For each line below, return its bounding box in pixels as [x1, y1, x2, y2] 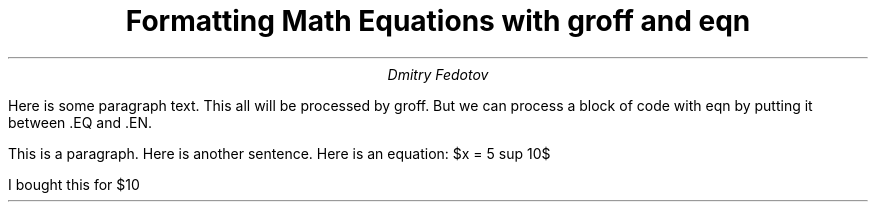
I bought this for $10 [8, 175, 140, 193]
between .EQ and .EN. [8, 113, 153, 131]
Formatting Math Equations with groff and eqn [125, 4, 751, 38]
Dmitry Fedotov [387, 65, 489, 83]
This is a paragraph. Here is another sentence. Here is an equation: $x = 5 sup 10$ [8, 144, 551, 162]
